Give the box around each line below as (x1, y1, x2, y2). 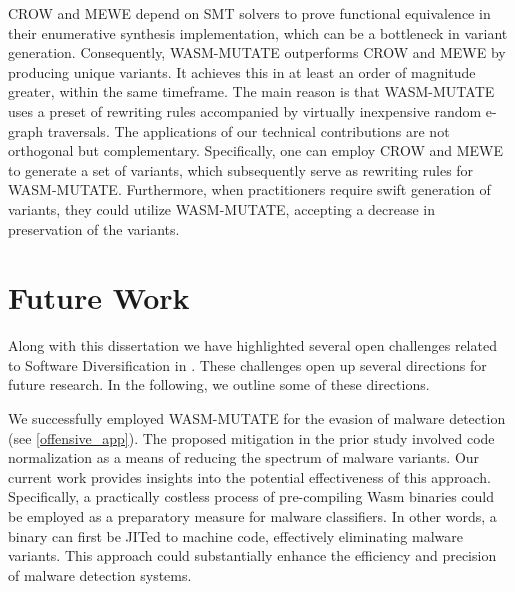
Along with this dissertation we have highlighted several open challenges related (8, 335, 497, 356)
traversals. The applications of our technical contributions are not (47, 120, 450, 141)
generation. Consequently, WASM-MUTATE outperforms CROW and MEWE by (8, 42, 506, 63)
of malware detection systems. (8, 564, 192, 585)
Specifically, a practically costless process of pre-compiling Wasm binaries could (8, 486, 495, 507)
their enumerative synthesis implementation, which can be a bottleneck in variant (8, 22, 508, 43)
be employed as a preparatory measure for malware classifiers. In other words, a (8, 506, 497, 526)
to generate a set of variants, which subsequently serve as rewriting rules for (8, 159, 474, 180)
